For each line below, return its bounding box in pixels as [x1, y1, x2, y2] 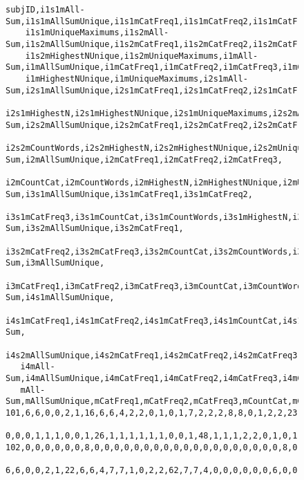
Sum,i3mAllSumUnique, [6, 258, 105, 268]
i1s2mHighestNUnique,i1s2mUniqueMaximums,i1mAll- [25, 50, 258, 61]
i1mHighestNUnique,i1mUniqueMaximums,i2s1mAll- [25, 73, 248, 84]
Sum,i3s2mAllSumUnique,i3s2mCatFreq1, [6, 223, 184, 234]
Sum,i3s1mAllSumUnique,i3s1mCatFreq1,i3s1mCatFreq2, [6, 189, 253, 199]
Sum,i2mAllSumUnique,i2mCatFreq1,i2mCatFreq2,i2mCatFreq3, [6, 154, 283, 165]
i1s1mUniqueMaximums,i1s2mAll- [25, 28, 169, 38]
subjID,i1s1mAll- [6, 5, 85, 15]
